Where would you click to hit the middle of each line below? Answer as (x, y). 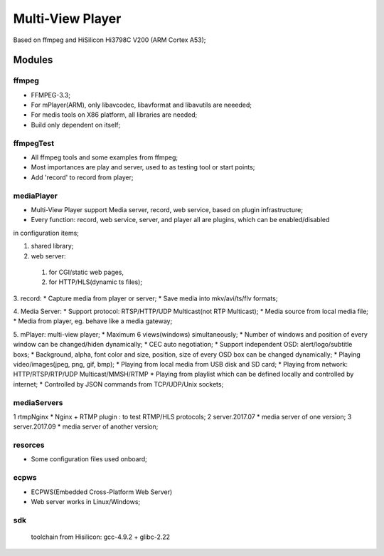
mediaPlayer (36, 196)
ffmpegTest (34, 143)
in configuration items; (46, 233)
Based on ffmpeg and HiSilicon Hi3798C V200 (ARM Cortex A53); (110, 40)
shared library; (52, 246)
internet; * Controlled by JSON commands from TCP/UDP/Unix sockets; (118, 384)
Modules (33, 60)
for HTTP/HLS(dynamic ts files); (95, 282)
